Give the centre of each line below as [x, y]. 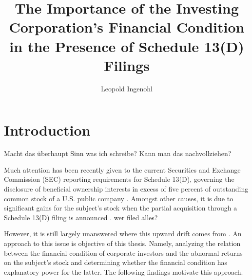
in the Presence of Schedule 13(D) [127, 46]
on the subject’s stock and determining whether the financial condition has [116, 262]
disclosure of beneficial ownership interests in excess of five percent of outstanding [126, 189]
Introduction [47, 130]
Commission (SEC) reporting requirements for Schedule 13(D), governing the [119, 179]
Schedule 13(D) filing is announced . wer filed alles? [81, 217]
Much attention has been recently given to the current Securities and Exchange [122, 169]
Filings [127, 65]
